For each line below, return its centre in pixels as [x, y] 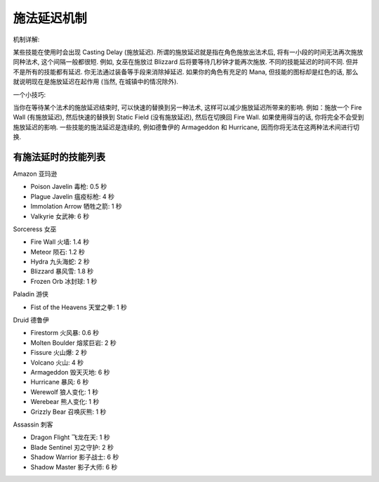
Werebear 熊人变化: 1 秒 [65, 402]
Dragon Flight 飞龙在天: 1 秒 [70, 437]
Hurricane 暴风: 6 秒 [60, 382]
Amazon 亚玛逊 [35, 174]
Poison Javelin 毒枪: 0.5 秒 [69, 187]
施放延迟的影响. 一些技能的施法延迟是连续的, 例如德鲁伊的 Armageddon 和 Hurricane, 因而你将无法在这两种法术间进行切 [186, 127]
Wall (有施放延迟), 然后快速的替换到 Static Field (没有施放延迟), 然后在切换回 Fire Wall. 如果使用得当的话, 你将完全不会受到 [188, 117]
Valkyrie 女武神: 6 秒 [60, 216]
